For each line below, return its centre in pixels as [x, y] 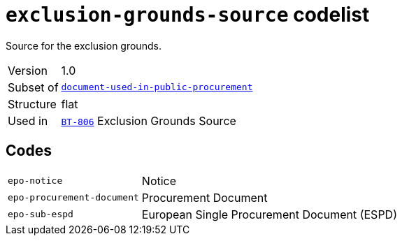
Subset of [33, 87]
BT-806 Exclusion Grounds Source [149, 120]
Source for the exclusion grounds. [84, 45]
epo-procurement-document [73, 198]
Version [28, 70]
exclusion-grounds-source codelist [188, 15]
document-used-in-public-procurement [157, 87]
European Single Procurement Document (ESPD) [269, 214]
